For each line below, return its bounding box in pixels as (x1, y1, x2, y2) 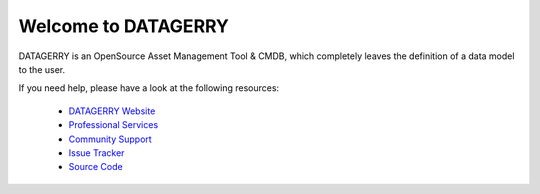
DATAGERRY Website (68, 105, 156, 117)
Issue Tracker (68, 146, 125, 159)
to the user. (18, 63, 65, 75)
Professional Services (68, 119, 159, 131)
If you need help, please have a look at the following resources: (18, 82, 280, 94)
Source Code (68, 161, 124, 173)
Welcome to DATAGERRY (18, 15, 230, 37)
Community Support (68, 133, 152, 145)
